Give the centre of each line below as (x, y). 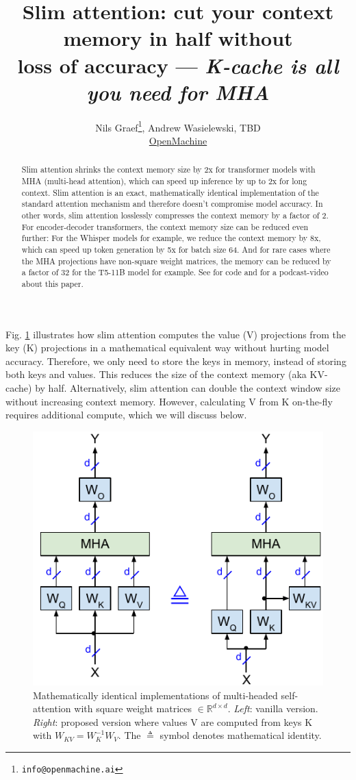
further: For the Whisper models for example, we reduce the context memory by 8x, (171, 238)
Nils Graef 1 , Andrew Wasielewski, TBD (178, 126)
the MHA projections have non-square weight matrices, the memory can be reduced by (176, 261)
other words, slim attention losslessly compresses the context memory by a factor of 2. (175, 215)
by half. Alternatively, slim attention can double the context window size (188, 387)
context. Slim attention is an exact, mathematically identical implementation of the (170, 192)
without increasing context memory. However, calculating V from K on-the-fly (169, 401)
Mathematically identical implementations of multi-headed (155, 695)
